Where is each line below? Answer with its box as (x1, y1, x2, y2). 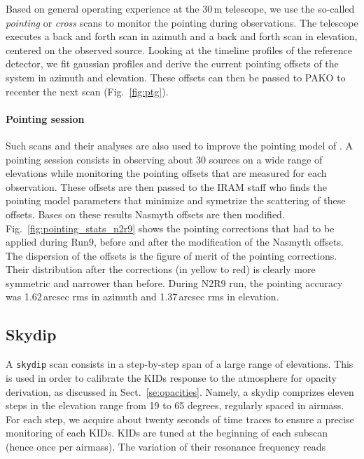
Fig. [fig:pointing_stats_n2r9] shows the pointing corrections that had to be (6, 220, 335, 235)
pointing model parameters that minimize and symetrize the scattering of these (6, 193, 346, 208)
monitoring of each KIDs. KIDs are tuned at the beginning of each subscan (6, 425, 328, 440)
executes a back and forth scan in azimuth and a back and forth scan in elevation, (6, 29, 358, 44)
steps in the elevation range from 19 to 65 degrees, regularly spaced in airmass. (6, 398, 344, 413)
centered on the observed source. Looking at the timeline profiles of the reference (6, 42, 352, 57)
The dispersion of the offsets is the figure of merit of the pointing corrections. (6, 248, 337, 262)
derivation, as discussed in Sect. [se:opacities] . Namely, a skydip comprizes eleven (6, 384, 354, 399)
